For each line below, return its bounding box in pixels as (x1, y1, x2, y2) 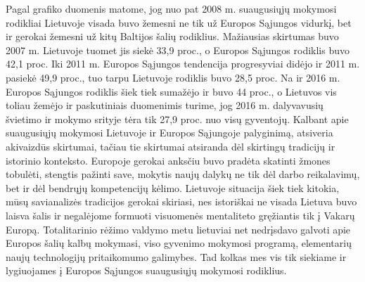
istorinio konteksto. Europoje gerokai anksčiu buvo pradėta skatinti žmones (6, 153, 331, 167)
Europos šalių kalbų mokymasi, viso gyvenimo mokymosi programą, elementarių (6, 236, 352, 250)
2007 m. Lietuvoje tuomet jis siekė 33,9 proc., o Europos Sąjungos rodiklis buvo (6, 42, 350, 57)
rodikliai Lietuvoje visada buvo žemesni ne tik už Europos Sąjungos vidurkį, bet (6, 15, 352, 30)
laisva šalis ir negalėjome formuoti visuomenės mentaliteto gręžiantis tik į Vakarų (6, 207, 355, 222)
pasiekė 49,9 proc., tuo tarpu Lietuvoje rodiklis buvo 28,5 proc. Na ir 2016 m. (6, 70, 340, 84)
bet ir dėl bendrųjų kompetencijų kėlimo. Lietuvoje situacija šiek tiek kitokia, (6, 180, 340, 195)
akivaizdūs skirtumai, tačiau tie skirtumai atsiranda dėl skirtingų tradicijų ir (6, 139, 335, 153)
